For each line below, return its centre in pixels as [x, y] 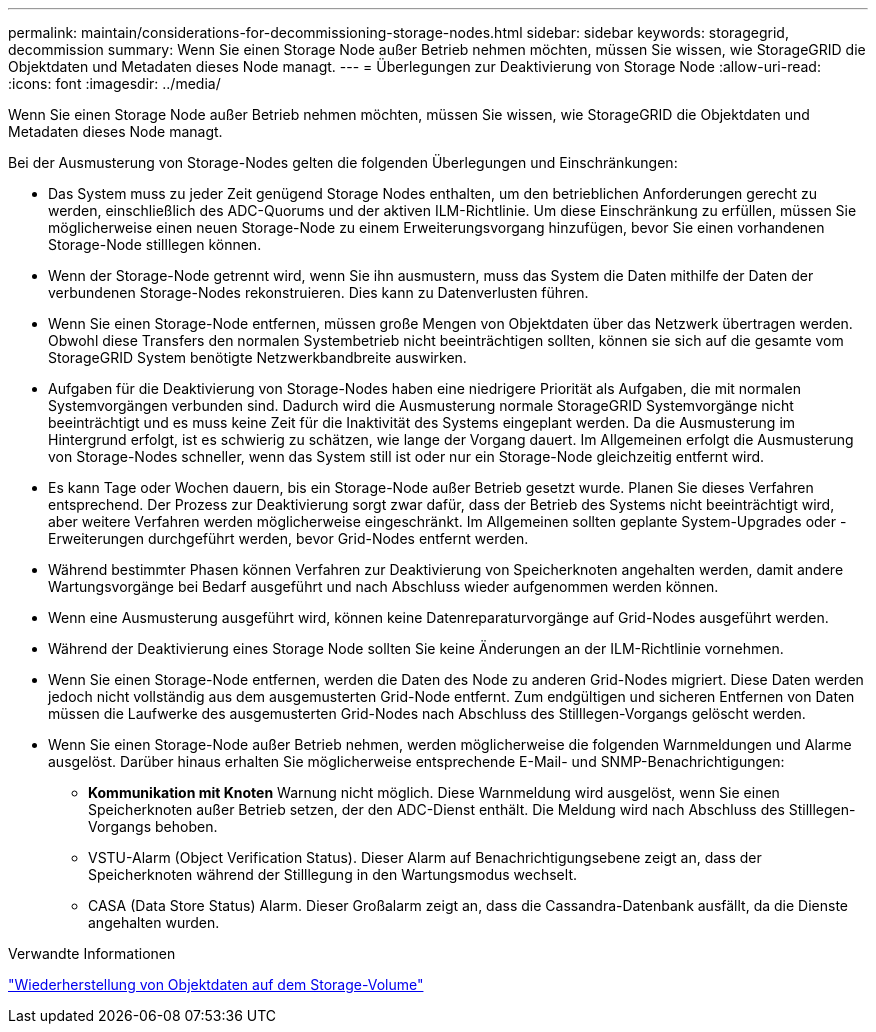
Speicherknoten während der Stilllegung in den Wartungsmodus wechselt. [332, 874]
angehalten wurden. [154, 922]
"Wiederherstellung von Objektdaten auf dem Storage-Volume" [216, 984]
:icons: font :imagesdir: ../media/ [114, 83]
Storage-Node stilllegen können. [155, 244]
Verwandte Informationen [92, 953]
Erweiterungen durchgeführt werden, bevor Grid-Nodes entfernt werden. [288, 538]
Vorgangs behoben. [153, 826]
